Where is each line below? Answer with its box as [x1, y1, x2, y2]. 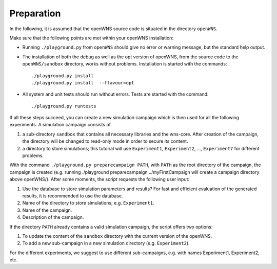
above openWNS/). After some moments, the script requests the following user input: [9, 176, 190, 183]
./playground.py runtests [31, 103, 97, 109]
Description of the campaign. [22, 214, 84, 220]
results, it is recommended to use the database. [22, 192, 123, 199]
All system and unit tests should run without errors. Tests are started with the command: [22, 91, 209, 97]
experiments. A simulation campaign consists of [9, 122, 111, 128]
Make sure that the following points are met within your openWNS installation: [9, 35, 174, 41]
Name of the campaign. [22, 207, 72, 213]
